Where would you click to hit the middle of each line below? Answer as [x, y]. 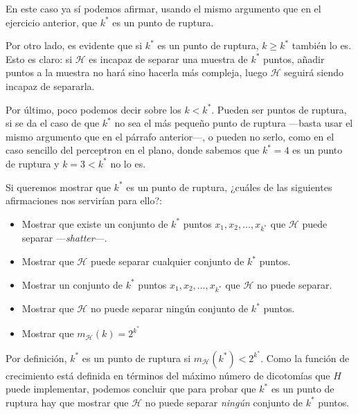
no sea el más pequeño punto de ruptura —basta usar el [234, 123]
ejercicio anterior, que [51, 22]
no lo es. [128, 163]
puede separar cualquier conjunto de [167, 261]
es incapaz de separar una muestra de [168, 58]
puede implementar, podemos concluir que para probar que [131, 389]
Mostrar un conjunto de [72, 284]
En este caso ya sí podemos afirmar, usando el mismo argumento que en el [163, 8]
